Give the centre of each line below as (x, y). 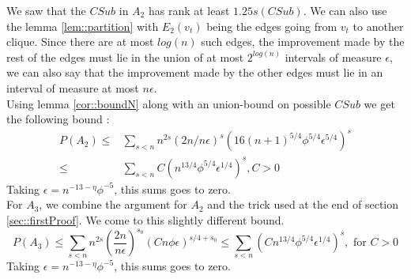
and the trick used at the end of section (303, 204)
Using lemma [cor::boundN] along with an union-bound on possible (169, 103)
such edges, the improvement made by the (303, 41)
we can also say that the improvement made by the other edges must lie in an (195, 72)
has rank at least (189, 10)
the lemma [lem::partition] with (83, 26)
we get (379, 103)
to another (378, 26)
